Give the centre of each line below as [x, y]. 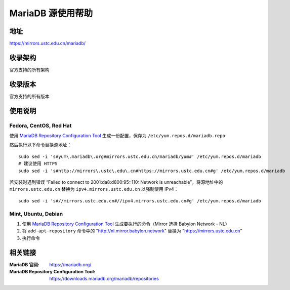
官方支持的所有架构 [29, 70]
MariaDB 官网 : [25, 264]
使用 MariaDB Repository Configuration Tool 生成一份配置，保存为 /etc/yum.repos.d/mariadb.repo [117, 136]
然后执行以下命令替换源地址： [40, 145]
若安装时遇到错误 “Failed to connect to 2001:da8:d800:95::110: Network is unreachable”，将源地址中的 [116, 182]
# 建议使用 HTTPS [38, 164]
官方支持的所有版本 [29, 96]
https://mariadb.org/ [70, 264]
